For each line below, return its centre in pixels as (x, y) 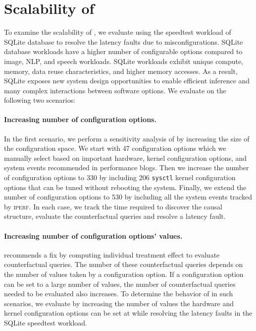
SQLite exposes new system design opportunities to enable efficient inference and (127, 81)
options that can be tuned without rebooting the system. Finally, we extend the (125, 187)
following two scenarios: (40, 100)
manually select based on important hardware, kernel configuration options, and (126, 158)
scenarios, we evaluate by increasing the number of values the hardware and (119, 303)
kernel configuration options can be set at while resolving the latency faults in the (128, 313)
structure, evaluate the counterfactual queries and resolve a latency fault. (115, 216)
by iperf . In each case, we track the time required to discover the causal (113, 206)
